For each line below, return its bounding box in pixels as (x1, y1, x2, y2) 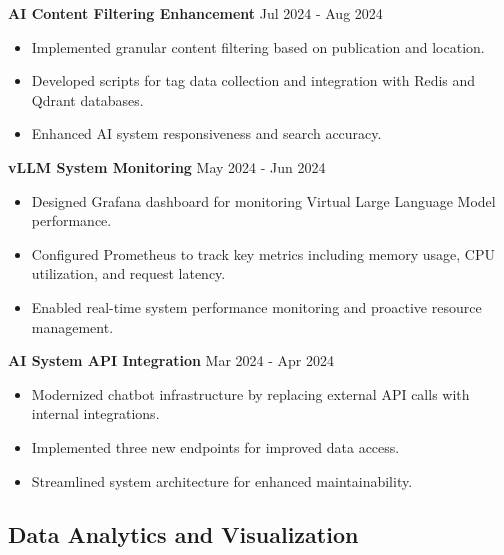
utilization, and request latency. (31, 263, 226, 284)
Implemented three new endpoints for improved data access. (31, 436, 400, 457)
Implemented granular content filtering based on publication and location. (31, 36, 485, 57)
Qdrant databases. (31, 89, 144, 110)
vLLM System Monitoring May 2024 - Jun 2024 (8, 156, 326, 177)
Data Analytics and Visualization (8, 519, 359, 550)
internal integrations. (31, 403, 160, 424)
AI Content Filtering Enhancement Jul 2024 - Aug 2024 (8, 3, 383, 23)
